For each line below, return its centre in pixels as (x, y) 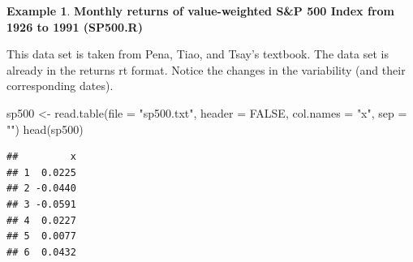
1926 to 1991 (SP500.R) (75, 26)
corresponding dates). (60, 86)
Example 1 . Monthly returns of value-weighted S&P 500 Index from (200, 11)
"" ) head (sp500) (45, 129)
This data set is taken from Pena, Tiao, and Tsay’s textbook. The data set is (198, 54)
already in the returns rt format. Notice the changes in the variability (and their (206, 69)
